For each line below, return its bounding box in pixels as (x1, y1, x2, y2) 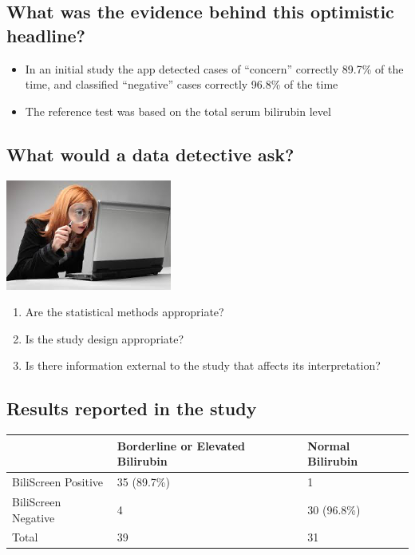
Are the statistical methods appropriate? (25, 303, 224, 320)
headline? (6, 22, 85, 47)
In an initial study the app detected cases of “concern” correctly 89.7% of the (25, 60, 404, 77)
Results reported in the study (6, 396, 257, 421)
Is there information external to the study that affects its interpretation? (25, 357, 381, 374)
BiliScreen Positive (12, 474, 104, 490)
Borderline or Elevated (117, 437, 245, 454)
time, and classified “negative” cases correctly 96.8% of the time (25, 76, 338, 93)
